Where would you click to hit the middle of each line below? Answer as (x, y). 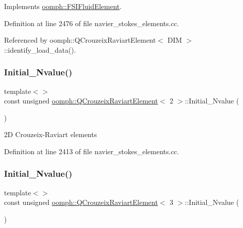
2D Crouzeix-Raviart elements (51, 134)
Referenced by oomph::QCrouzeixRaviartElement (80, 40)
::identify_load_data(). (40, 49)
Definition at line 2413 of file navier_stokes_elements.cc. (92, 151)
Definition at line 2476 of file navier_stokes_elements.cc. (92, 23)
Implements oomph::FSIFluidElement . (63, 6)
